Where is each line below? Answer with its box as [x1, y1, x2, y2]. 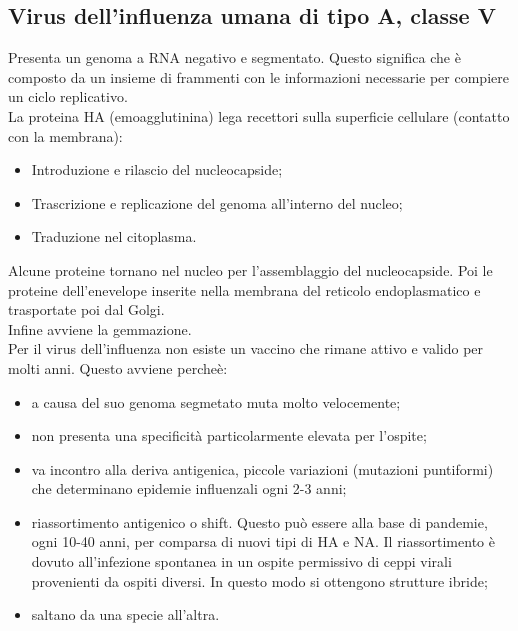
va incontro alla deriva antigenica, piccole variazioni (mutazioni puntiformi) [31, 458, 494, 479]
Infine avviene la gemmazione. [8, 318, 192, 339]
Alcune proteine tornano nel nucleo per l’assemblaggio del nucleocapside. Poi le [8, 259, 493, 280]
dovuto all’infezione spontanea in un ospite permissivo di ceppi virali [31, 551, 452, 572]
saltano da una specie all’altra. [31, 604, 220, 625]
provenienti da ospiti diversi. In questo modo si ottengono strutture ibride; [31, 570, 488, 591]
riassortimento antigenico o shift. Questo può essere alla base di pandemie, [31, 511, 488, 532]
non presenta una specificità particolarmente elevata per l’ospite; [31, 425, 427, 446]
